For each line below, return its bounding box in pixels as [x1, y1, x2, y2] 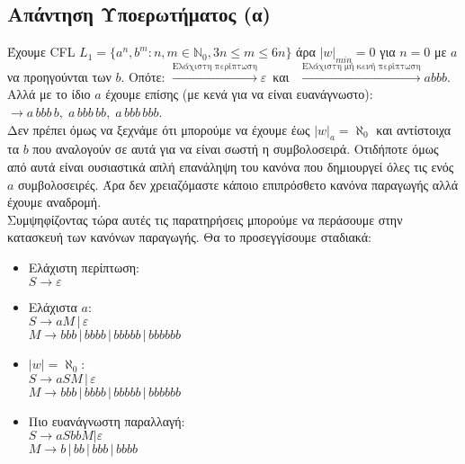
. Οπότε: [121, 67, 165, 85]
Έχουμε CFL [7, 42, 76, 61]
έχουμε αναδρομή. [7, 192, 102, 211]
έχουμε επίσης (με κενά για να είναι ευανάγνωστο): [105, 85, 373, 103]
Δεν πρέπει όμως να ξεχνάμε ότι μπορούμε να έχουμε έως [7, 120, 310, 138]
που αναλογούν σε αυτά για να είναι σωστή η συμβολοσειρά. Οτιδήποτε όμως [32, 139, 439, 158]
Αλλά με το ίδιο [7, 85, 91, 103]
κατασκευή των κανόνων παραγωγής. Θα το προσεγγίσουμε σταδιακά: [7, 228, 372, 246]
